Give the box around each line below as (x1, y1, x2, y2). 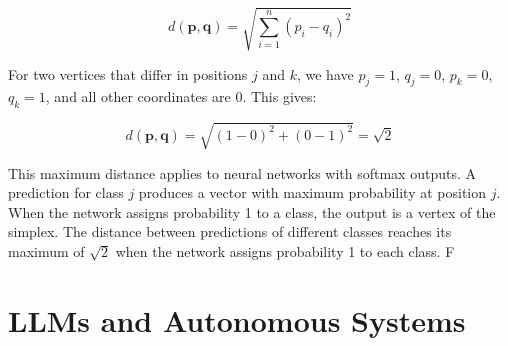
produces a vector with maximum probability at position (138, 182, 487, 203)
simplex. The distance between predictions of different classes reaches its (8, 221, 452, 242)
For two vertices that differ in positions (8, 63, 248, 84)
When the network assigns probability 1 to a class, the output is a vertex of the (8, 201, 496, 222)
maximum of (8, 241, 85, 262)
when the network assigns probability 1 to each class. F (115, 241, 455, 262)
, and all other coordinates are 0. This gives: (45, 86, 317, 107)
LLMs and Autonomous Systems (8, 299, 466, 340)
